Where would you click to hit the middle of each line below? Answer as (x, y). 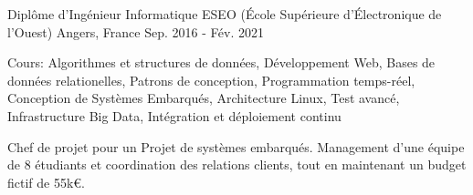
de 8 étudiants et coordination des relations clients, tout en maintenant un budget (237, 164)
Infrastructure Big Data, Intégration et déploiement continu (174, 115)
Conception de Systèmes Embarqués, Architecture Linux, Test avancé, (204, 98)
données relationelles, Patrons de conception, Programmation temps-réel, (211, 80)
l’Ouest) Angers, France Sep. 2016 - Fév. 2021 (136, 31)
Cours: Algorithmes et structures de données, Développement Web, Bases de (221, 62)
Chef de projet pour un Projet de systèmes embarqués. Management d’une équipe (236, 146)
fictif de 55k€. (47, 182)
